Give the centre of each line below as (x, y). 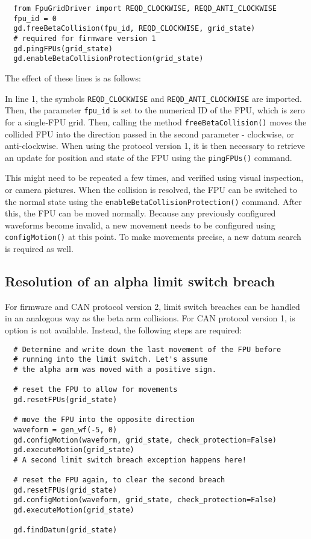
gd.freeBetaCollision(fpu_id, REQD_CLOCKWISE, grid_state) (134, 29)
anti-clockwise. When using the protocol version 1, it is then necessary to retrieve (155, 146)
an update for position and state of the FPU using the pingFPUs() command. (149, 157)
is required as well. (39, 249)
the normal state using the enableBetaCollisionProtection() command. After (153, 201)
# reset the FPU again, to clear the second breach (119, 480)
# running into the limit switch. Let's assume (111, 360)
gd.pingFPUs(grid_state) (63, 49)
